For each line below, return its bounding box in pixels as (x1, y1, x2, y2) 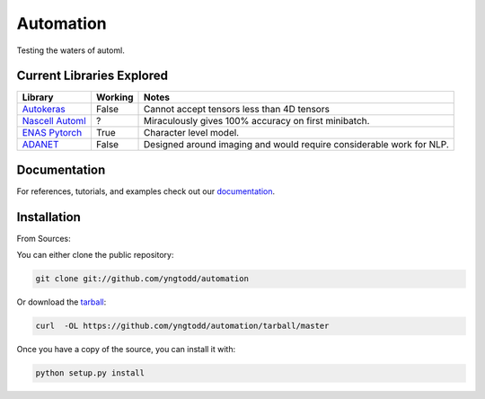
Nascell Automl (22, 115, 86, 128)
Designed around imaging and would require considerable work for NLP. (144, 138, 449, 151)
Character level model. (144, 127, 240, 139)
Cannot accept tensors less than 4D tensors (144, 103, 330, 116)
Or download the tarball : (16, 297, 107, 307)
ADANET (22, 138, 59, 151)
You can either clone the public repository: (16, 250, 174, 261)
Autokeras (22, 103, 66, 116)
